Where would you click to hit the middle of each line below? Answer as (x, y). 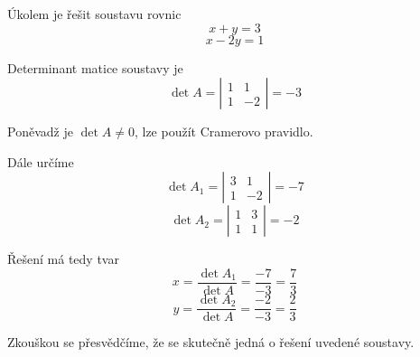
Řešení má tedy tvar (63, 259)
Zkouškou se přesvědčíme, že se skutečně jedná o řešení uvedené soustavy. (211, 342)
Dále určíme (41, 161)
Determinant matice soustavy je (95, 67)
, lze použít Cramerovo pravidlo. (224, 132)
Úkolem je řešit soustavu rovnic (94, 14)
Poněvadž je (40, 132)
